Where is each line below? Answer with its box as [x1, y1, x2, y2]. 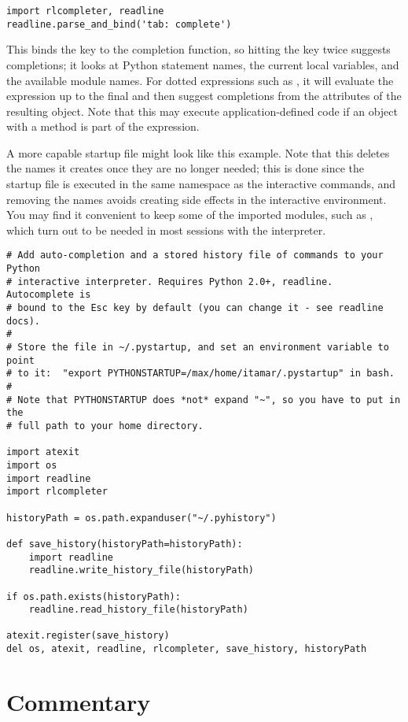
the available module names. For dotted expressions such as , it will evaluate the [6, 72, 394, 88]
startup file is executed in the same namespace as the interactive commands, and [6, 176, 396, 192]
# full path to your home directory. [6, 420, 204, 431]
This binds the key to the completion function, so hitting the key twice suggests [6, 41, 391, 57]
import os [6, 459, 57, 471]
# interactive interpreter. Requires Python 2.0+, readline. [6, 276, 333, 287]
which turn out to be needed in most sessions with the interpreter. [6, 221, 326, 238]
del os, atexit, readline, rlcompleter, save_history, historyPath [6, 643, 367, 655]
